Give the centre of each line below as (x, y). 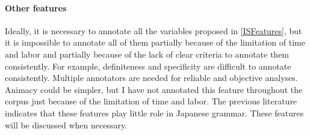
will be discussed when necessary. (66, 124)
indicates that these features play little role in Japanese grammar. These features (154, 112)
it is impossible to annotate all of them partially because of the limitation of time (155, 42)
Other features (36, 7)
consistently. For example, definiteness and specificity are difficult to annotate (148, 66)
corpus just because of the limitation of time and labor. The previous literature (151, 101)
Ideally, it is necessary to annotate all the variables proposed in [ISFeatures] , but (153, 30)
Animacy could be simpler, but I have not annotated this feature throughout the (154, 89)
